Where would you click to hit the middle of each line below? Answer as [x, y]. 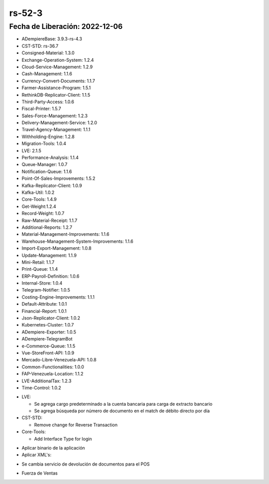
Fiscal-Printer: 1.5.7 [41, 109]
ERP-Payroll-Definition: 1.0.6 [51, 276]
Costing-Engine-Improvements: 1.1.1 [58, 297]
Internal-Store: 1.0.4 [42, 283]
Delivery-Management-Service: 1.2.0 [59, 123]
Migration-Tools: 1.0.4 [44, 144]
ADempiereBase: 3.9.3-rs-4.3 [52, 39]
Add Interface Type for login [63, 439]
